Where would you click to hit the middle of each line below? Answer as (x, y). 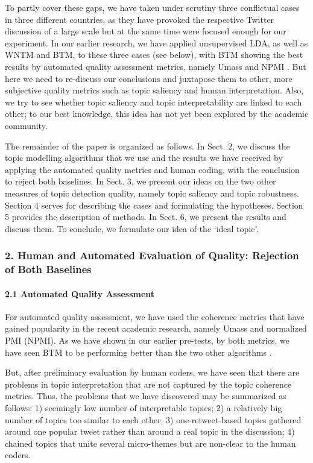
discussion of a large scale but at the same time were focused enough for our (146, 31)
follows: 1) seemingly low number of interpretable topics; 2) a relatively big (144, 408)
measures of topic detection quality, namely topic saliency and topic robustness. (152, 193)
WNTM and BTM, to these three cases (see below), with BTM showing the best (154, 55)
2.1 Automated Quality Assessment (80, 293)
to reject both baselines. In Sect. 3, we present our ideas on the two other (141, 181)
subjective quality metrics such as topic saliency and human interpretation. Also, (154, 90)
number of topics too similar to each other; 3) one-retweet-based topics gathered (153, 419)
